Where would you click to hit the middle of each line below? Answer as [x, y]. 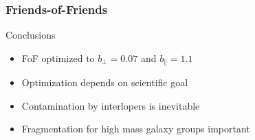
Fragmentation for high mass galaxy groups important [136, 129]
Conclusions [31, 35]
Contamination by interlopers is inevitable [111, 105]
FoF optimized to [58, 58]
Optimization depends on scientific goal [105, 82]
